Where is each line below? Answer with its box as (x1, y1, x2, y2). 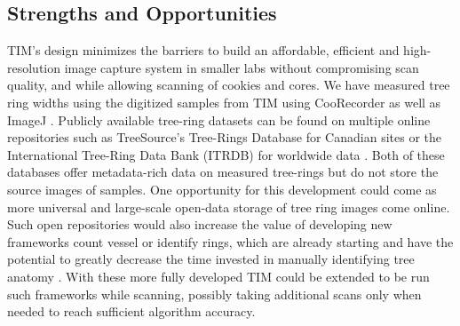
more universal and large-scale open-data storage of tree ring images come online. (7, 197, 450, 216)
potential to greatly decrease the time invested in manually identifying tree (7, 250, 415, 268)
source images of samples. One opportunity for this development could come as (7, 179, 437, 198)
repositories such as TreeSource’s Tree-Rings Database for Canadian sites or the (7, 128, 441, 147)
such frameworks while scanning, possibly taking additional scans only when (7, 284, 422, 303)
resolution (7, 58, 61, 76)
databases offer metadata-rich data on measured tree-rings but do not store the (7, 163, 439, 181)
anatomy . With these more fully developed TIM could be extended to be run (7, 266, 430, 285)
